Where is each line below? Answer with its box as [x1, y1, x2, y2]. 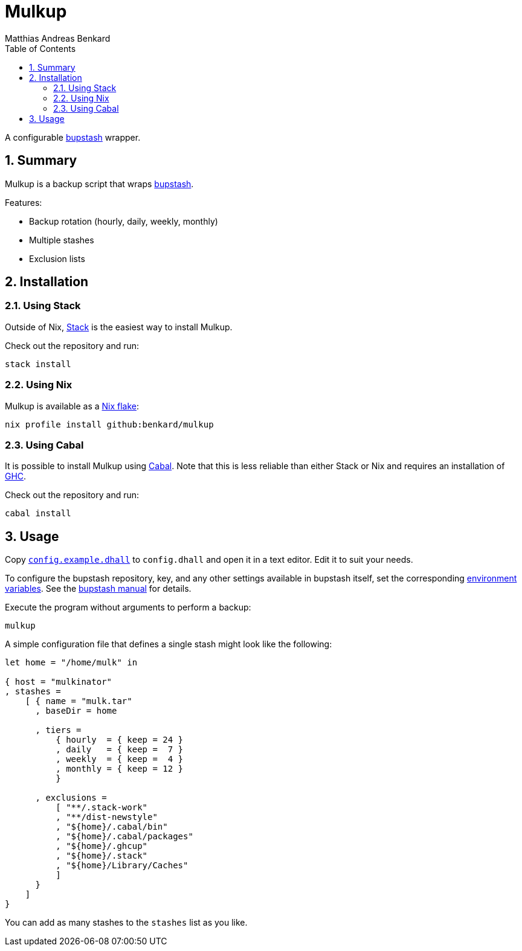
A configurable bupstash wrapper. [5, 132, 141, 142]
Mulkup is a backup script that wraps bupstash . [5, 178, 194, 189]
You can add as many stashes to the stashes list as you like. [5, 917, 248, 928]
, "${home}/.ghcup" [56, 841, 148, 851]
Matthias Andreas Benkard [5, 33, 111, 43]
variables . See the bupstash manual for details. [5, 583, 192, 594]
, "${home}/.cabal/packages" [56, 831, 193, 842]
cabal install [5, 508, 71, 519]
